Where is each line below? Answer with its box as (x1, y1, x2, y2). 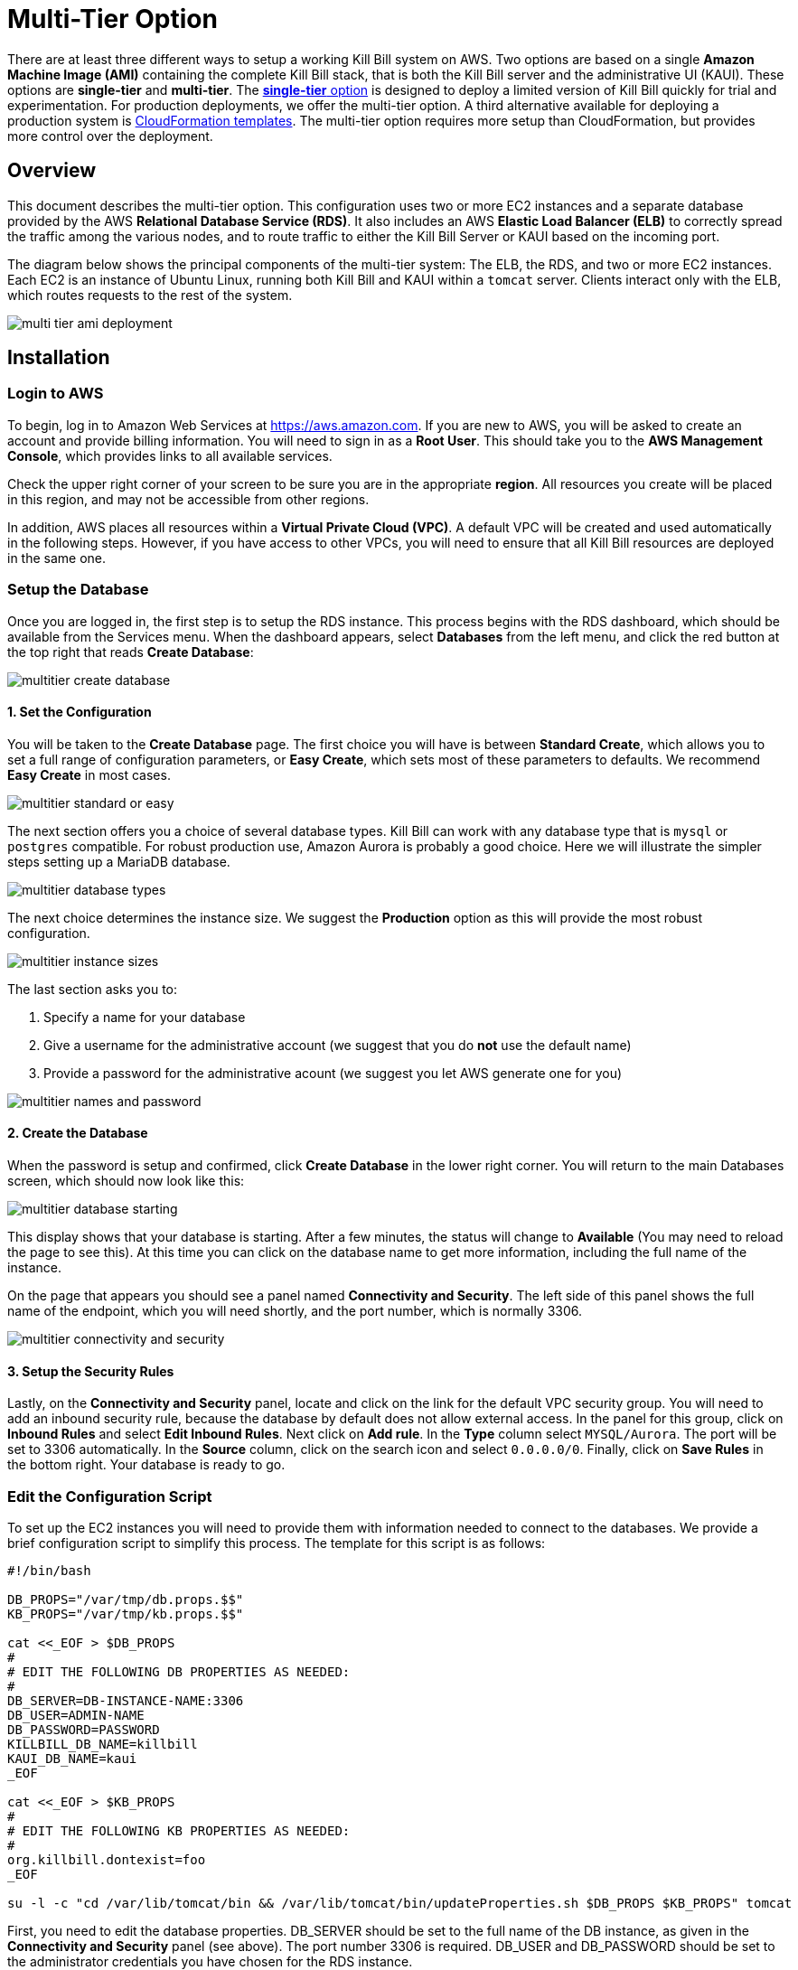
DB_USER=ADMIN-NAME (7, 1707, 145, 1722)
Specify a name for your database (43, 1008, 246, 1025)
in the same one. (7, 549, 107, 566)
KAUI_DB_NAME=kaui (7, 1750, 137, 1766)
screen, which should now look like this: (7, 1173, 245, 1188)
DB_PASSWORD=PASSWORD (7, 1721, 160, 1737)
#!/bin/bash (7, 1562, 91, 1578)
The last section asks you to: (7, 980, 178, 997)
